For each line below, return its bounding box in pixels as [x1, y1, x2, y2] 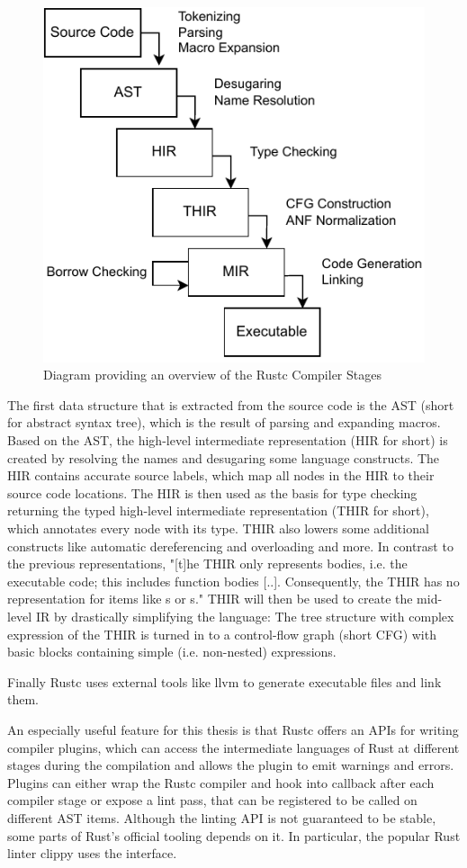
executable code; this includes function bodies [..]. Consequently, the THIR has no [7, 571, 460, 590]
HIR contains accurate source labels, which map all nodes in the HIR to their [7, 466, 435, 485]
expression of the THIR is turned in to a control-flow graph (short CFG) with [7, 624, 436, 643]
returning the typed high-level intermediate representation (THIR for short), [7, 501, 429, 520]
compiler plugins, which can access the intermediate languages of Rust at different [7, 738, 460, 756]
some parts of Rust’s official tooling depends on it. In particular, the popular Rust [7, 826, 461, 845]
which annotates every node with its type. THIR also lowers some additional [7, 519, 429, 537]
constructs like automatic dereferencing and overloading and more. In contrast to [7, 536, 454, 555]
